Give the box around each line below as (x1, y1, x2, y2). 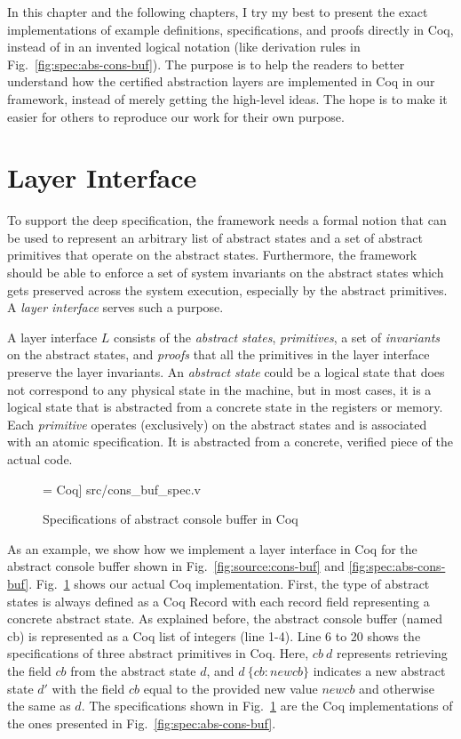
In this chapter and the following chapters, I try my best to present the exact (7, 3, 428, 20)
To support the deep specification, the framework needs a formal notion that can (7, 211, 447, 229)
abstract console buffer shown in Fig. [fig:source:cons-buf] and (7, 557, 345, 575)
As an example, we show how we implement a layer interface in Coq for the (7, 539, 417, 558)
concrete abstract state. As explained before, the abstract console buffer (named (7, 609, 443, 628)
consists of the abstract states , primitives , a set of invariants (114, 327, 441, 346)
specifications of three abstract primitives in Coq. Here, (7, 644, 309, 663)
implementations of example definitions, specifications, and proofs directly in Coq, (7, 20, 454, 38)
